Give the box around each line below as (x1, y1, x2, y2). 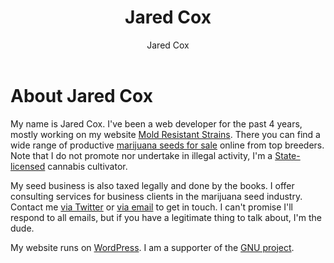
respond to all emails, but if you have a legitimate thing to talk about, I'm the (10, 211, 322, 223)
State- (274, 149, 301, 161)
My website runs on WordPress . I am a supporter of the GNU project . (10, 241, 295, 253)
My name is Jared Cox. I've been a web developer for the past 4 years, (10, 117, 303, 130)
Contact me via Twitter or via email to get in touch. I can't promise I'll (10, 201, 294, 213)
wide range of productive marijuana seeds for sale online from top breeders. (10, 139, 325, 151)
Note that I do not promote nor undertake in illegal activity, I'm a (10, 149, 273, 161)
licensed (10, 160, 46, 172)
